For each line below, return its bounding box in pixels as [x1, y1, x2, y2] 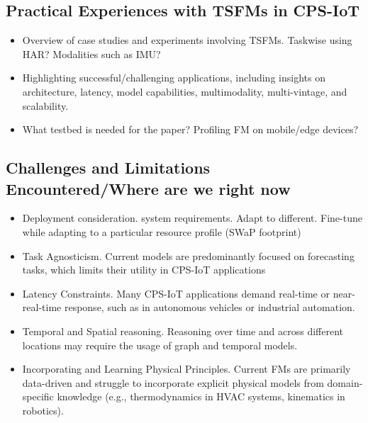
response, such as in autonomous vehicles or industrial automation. [64, 300, 355, 315]
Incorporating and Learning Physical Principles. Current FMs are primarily [22, 361, 351, 376]
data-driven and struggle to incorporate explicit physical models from [22, 375, 324, 390]
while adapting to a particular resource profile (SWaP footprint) [22, 224, 301, 239]
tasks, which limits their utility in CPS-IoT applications [22, 262, 266, 277]
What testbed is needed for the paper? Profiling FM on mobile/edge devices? [22, 122, 359, 137]
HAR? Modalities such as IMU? [22, 46, 161, 61]
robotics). [22, 402, 64, 417]
